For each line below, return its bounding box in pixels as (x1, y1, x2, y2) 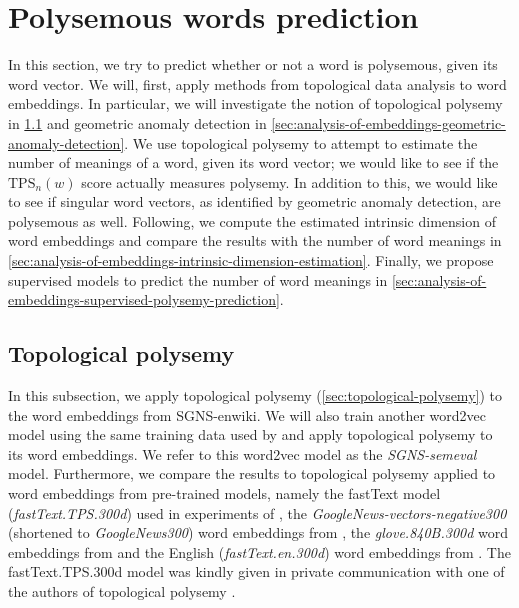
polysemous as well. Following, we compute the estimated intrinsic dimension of (8, 210, 496, 231)
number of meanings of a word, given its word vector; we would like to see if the (8, 152, 499, 173)
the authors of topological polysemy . (8, 580, 236, 601)
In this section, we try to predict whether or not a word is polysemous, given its (8, 54, 498, 75)
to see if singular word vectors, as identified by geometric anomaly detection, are (8, 191, 501, 212)
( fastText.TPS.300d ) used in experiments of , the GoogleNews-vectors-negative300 (8, 502, 507, 523)
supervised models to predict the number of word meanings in (8, 269, 388, 290)
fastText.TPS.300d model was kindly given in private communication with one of (8, 561, 505, 582)
